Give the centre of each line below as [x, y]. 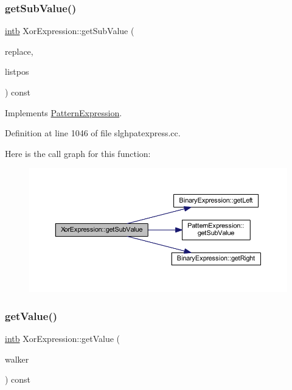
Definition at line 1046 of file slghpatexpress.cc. [93, 133]
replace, [19, 51]
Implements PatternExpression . [64, 112]
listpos [17, 71]
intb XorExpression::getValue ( [63, 339]
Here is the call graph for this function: [78, 153]
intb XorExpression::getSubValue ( [70, 31]
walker [17, 359]
